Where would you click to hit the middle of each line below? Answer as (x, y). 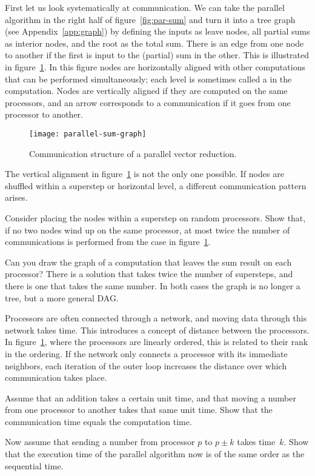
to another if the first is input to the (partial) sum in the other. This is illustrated (157, 55)
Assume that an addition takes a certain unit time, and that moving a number (151, 397)
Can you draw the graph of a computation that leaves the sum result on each (148, 262)
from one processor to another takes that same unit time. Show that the (139, 410)
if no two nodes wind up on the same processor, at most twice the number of (148, 230)
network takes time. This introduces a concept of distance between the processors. (157, 330)
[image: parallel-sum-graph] (88, 134)
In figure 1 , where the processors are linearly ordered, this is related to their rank (157, 342)
